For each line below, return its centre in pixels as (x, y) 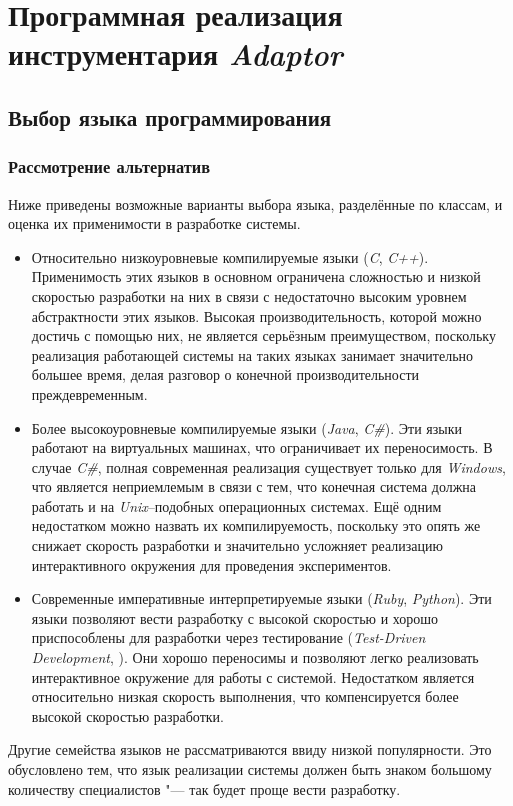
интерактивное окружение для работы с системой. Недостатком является (253, 676)
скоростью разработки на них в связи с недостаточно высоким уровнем (249, 295)
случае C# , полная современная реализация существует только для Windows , (268, 466)
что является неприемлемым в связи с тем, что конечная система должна (254, 486)
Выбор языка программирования (170, 116)
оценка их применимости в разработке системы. (154, 223)
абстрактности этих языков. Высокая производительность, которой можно (256, 315)
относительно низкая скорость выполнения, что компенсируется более (245, 696)
